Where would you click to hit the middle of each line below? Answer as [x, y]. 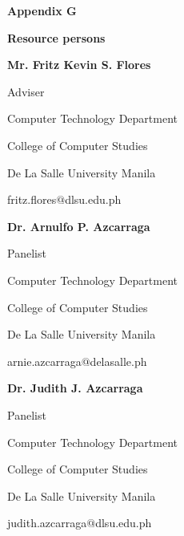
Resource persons [56, 37]
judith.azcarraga [47, 523]
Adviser [26, 91]
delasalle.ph [118, 361]
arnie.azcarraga [44, 361]
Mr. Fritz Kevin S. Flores [79, 65]
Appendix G [42, 10]
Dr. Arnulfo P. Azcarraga [79, 226]
